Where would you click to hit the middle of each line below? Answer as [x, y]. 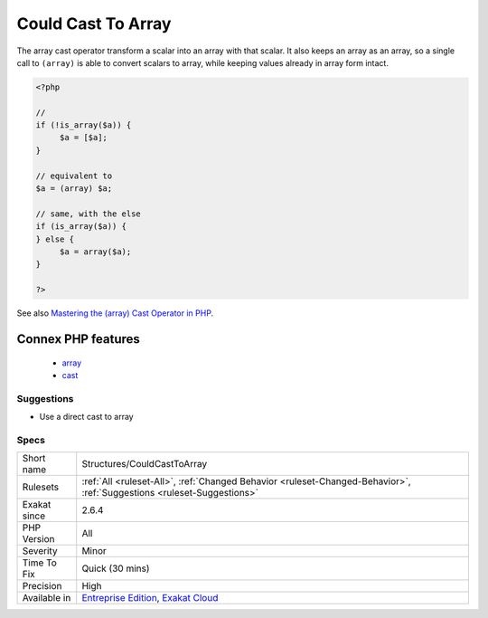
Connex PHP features [78, 339]
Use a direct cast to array [87, 417]
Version [38, 539]
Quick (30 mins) [116, 568]
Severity [40, 551]
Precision [42, 586]
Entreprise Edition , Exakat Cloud [150, 598]
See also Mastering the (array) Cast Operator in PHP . [115, 313]
